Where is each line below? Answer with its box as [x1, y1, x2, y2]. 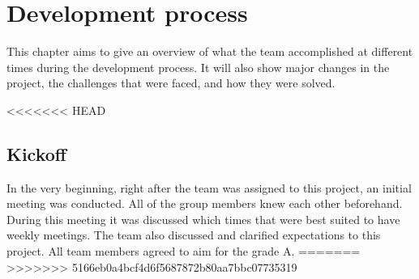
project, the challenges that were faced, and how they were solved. [6, 74, 336, 91]
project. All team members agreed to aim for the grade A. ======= [6, 243, 361, 260]
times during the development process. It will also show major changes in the [6, 58, 390, 75]
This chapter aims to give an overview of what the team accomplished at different [6, 43, 413, 60]
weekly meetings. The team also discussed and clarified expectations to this [6, 226, 381, 243]
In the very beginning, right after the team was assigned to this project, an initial [6, 179, 412, 196]
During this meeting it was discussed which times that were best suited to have [6, 210, 400, 227]
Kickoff [6, 141, 66, 166]
